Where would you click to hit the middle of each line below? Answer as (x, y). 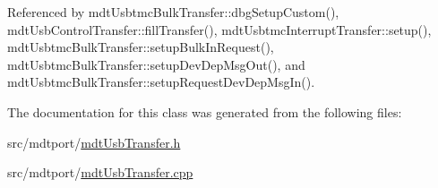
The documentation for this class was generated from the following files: (205, 111)
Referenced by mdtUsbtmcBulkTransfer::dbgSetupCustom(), (173, 12)
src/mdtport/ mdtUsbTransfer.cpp (100, 172)
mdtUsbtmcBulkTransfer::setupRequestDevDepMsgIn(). (161, 82)
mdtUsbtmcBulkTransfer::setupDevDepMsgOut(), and (156, 64)
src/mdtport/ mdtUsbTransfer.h (94, 142)
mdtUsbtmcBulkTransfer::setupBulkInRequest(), (141, 47)
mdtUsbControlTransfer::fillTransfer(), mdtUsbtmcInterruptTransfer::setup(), (219, 29)
